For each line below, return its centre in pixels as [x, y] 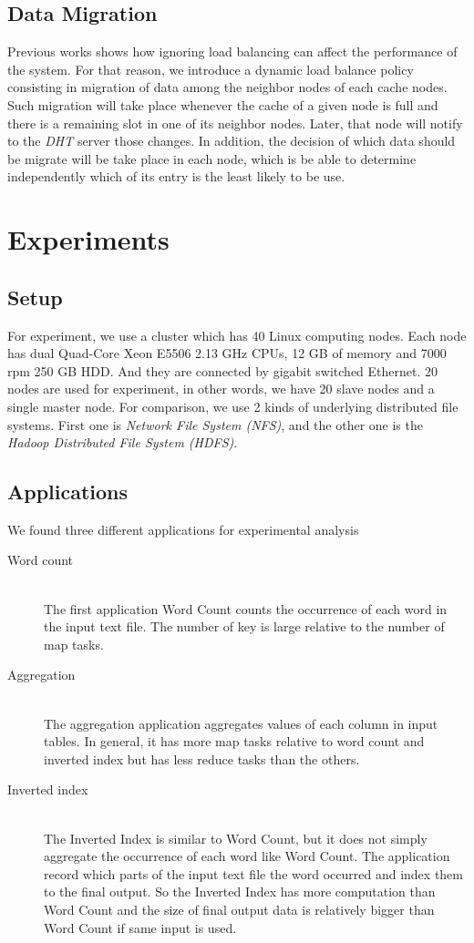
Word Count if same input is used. [140, 927]
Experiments [88, 239]
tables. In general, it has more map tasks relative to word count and [234, 741]
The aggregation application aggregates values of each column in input [241, 723]
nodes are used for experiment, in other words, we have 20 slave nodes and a [221, 389]
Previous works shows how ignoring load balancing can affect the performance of [232, 51]
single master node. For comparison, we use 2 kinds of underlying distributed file [233, 406]
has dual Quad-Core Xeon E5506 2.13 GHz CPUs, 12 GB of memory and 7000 [227, 353]
